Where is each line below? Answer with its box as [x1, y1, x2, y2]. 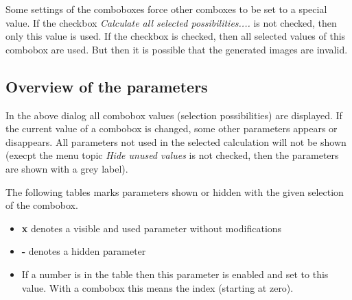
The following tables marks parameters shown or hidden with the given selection [5, 184, 344, 199]
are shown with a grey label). [5, 161, 128, 175]
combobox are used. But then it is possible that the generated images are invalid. [5, 42, 348, 56]
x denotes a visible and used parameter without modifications [21, 221, 282, 235]
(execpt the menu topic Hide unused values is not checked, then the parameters [5, 148, 339, 162]
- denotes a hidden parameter [21, 244, 146, 258]
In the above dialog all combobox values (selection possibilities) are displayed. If [5, 108, 342, 122]
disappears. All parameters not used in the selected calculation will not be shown [5, 134, 347, 149]
